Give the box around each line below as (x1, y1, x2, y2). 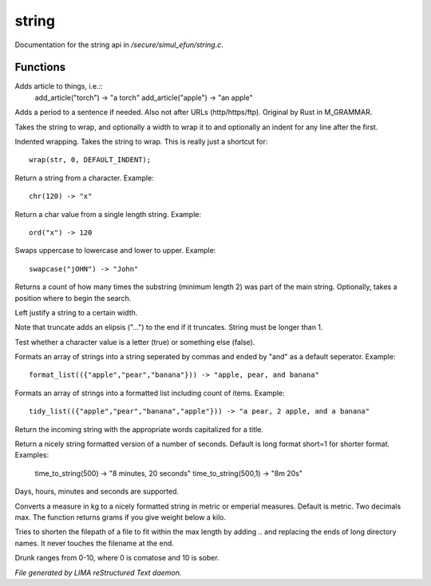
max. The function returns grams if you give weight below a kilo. (14, 513, 227, 522)
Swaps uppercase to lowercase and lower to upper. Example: (14, 246, 216, 255)
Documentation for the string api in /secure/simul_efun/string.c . (14, 40, 223, 49)
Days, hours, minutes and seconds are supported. (14, 487, 180, 497)
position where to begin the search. (14, 293, 132, 303)
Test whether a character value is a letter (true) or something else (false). (14, 337, 255, 346)
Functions (14, 61, 66, 74)
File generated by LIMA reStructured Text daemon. (14, 568, 182, 577)
